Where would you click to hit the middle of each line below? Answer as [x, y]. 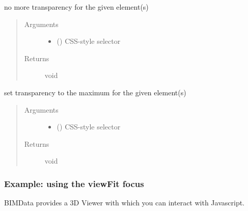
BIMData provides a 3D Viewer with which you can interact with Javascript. [125, 203]
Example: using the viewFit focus [74, 183]
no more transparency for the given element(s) [76, 7]
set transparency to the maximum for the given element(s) [95, 92]
